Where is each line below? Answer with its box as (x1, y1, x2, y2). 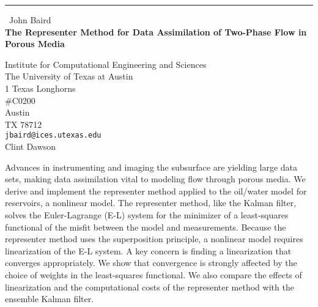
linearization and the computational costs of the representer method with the (5, 280, 294, 293)
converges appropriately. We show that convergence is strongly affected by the (5, 256, 297, 269)
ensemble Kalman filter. (5, 292, 94, 305)
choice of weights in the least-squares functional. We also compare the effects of (5, 268, 302, 281)
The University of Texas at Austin (5, 70, 133, 83)
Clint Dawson (5, 140, 56, 152)
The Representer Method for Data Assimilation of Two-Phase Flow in (5, 25, 307, 38)
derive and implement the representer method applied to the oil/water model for (5, 184, 307, 197)
